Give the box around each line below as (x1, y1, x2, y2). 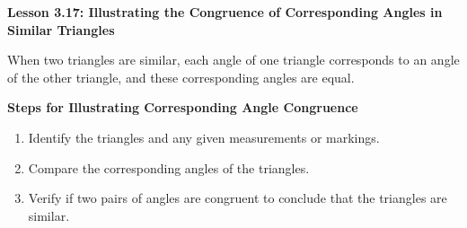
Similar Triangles (7, 20, 115, 39)
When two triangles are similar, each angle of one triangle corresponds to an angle (7, 50, 460, 69)
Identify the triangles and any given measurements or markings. (28, 127, 380, 146)
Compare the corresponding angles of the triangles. (28, 158, 310, 177)
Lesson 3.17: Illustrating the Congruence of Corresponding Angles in (7, 3, 443, 21)
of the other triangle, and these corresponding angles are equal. (7, 67, 355, 86)
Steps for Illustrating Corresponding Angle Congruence (7, 98, 358, 117)
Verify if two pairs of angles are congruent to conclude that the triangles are (28, 189, 447, 207)
